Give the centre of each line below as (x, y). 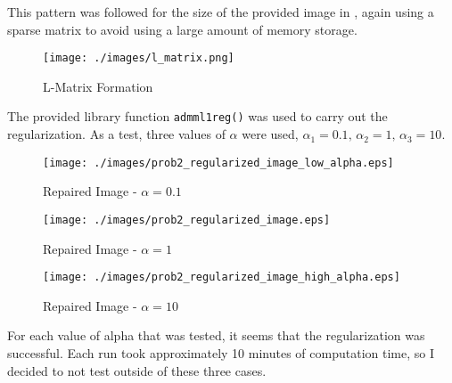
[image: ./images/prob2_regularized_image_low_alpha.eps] (218, 163)
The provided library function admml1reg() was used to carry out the (197, 116)
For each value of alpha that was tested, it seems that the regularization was (216, 335)
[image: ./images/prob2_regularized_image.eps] (187, 220)
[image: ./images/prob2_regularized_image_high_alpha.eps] (222, 277)
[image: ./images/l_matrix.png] (139, 58)
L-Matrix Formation (98, 86)
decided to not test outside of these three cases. (137, 370)
